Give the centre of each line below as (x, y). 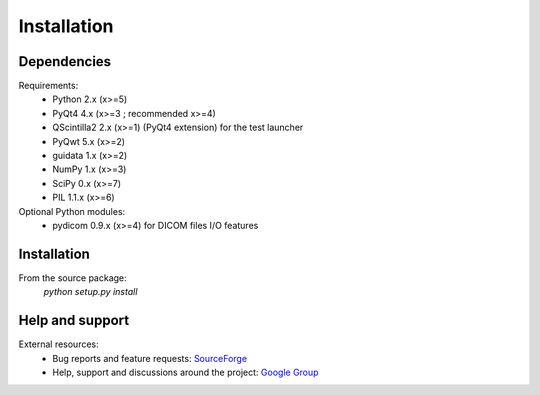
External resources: (58, 344)
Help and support (74, 320)
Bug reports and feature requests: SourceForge (150, 358)
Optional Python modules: (72, 211)
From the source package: (72, 277)
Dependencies (65, 61)
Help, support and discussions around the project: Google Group (185, 372)
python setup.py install (90, 292)
